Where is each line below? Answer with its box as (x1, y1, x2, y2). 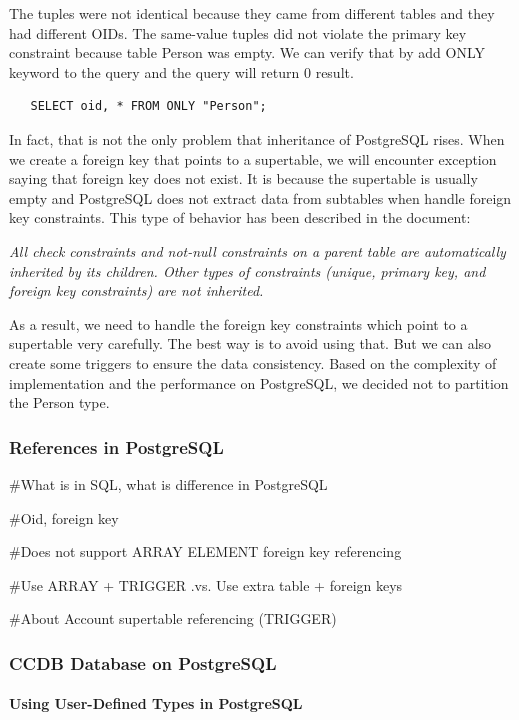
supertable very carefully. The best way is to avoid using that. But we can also (9, 333, 492, 354)
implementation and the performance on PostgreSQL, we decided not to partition (9, 372, 509, 393)
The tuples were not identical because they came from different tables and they (9, 3, 495, 23)
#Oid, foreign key (9, 507, 119, 528)
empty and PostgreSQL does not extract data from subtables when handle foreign (9, 187, 512, 208)
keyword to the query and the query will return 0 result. (9, 61, 354, 82)
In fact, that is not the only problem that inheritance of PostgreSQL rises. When (9, 128, 505, 149)
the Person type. (9, 392, 110, 413)
